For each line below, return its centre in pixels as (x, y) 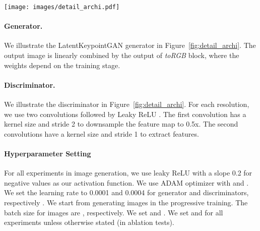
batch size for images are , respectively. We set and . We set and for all (114, 212)
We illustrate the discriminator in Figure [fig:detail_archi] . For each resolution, (127, 104)
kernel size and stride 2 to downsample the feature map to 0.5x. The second (121, 124)
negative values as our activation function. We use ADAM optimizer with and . (126, 182)
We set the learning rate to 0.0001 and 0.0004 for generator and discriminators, (126, 192)
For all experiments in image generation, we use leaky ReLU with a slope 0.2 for (128, 173)
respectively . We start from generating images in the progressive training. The (126, 202)
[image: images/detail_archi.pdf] (62, 7)
